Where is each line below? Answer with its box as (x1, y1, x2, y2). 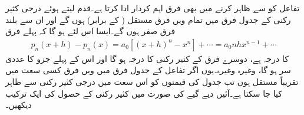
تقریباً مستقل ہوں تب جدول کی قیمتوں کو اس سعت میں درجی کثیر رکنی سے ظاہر (5, 75, 299, 87)
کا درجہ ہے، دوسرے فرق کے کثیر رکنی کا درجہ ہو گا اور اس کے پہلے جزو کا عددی (5, 52, 289, 64)
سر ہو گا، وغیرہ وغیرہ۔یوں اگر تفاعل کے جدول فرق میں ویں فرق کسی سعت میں (5, 64, 291, 76)
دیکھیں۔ (5, 98, 32, 111)
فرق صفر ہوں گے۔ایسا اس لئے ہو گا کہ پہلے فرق (5, 25, 176, 37)
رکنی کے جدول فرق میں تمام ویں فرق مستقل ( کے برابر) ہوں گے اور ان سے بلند (5, 13, 291, 25)
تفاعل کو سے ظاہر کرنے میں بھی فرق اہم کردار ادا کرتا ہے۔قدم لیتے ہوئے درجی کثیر (5, 2, 300, 14)
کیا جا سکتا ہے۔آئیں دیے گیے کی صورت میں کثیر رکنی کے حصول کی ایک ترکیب (5, 87, 282, 99)
